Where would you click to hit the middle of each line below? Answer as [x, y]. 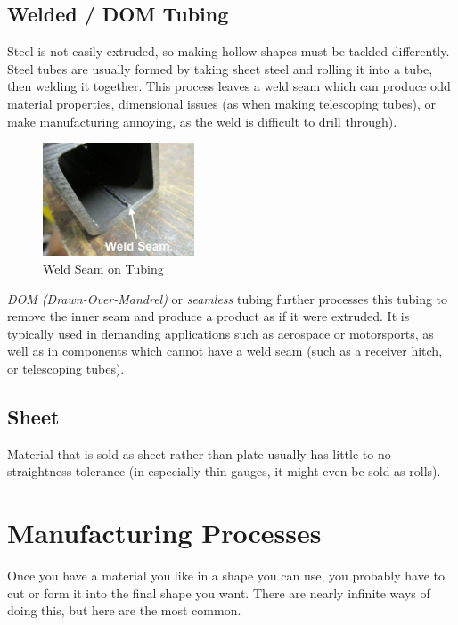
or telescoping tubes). [66, 368]
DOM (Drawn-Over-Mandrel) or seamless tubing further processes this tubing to [228, 298]
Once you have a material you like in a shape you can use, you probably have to [226, 576]
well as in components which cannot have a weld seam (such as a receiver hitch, [225, 351]
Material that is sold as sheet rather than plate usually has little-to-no [199, 453]
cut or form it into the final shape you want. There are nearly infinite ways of [219, 592]
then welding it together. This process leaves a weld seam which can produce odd [229, 86]
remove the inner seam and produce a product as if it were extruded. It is [209, 316]
